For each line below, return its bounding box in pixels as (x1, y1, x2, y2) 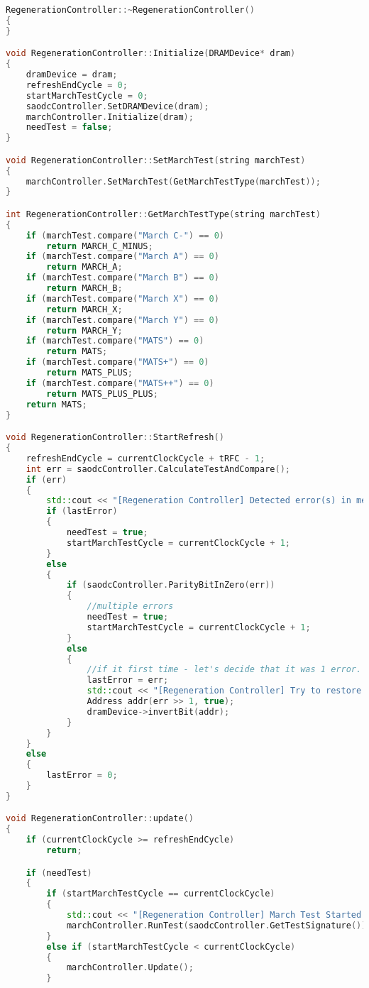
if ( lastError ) (46, 506, 118, 517)
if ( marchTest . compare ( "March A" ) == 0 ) (26, 251, 219, 262)
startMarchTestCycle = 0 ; (26, 90, 148, 101)
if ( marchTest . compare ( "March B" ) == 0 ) (26, 273, 219, 283)
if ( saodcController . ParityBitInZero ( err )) (66, 580, 275, 591)
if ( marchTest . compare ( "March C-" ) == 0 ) (26, 230, 224, 241)
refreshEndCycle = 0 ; (26, 79, 128, 90)
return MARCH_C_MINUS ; (46, 241, 153, 251)
